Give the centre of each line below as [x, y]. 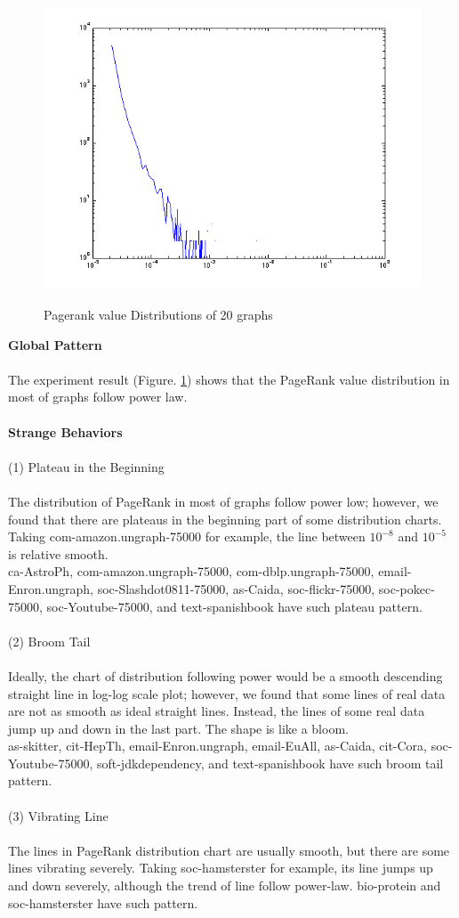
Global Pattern [55, 344]
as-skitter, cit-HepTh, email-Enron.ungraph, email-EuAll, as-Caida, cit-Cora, [217, 746]
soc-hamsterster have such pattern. [103, 902]
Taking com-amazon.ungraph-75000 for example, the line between [187, 536]
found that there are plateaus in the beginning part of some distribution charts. [225, 519]
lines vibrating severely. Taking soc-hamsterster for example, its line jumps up [221, 868]
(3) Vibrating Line [58, 815]
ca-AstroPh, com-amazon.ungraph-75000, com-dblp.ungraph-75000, [191, 571]
